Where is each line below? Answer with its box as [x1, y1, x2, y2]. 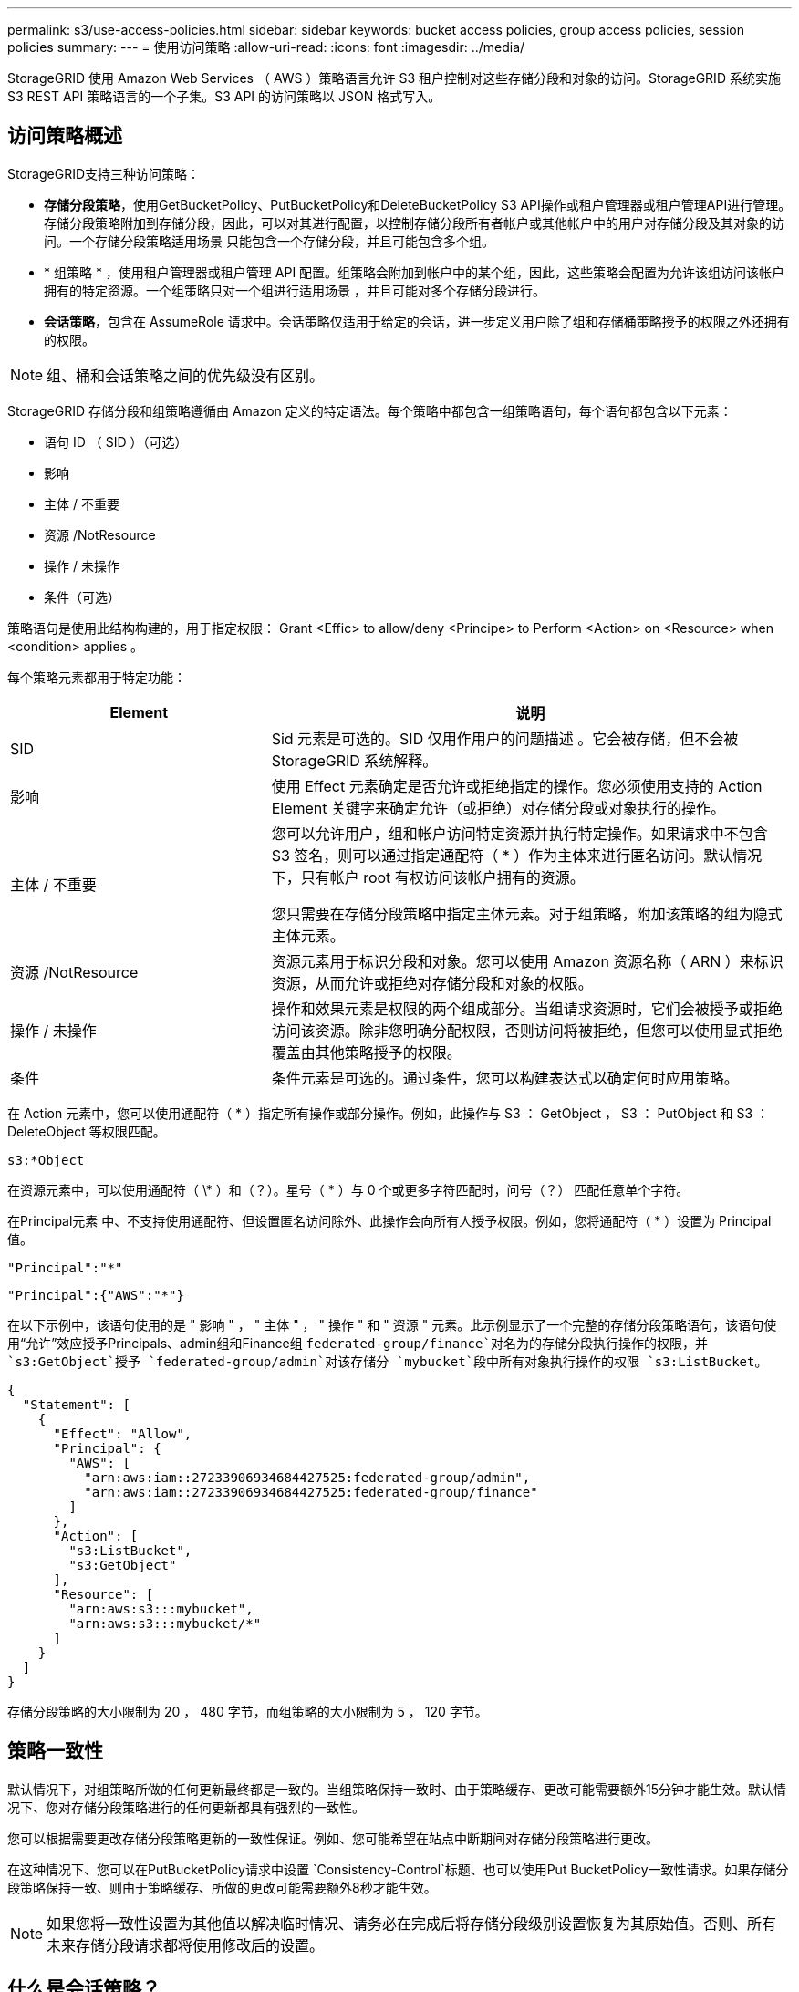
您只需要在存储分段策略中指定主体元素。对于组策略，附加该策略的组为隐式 [271, 904, 783, 923]
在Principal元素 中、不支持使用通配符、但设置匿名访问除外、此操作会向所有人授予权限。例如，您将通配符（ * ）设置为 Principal [7, 1212, 772, 1229]
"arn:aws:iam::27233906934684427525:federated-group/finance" [84, 1484, 538, 1499]
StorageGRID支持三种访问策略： [7, 165, 201, 182]
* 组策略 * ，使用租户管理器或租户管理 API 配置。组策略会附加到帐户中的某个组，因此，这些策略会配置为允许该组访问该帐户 [44, 264, 785, 280]
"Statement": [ [22, 1396, 130, 1412]
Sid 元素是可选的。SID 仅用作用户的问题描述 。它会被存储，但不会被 [271, 729, 739, 748]
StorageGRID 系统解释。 [271, 751, 438, 770]
